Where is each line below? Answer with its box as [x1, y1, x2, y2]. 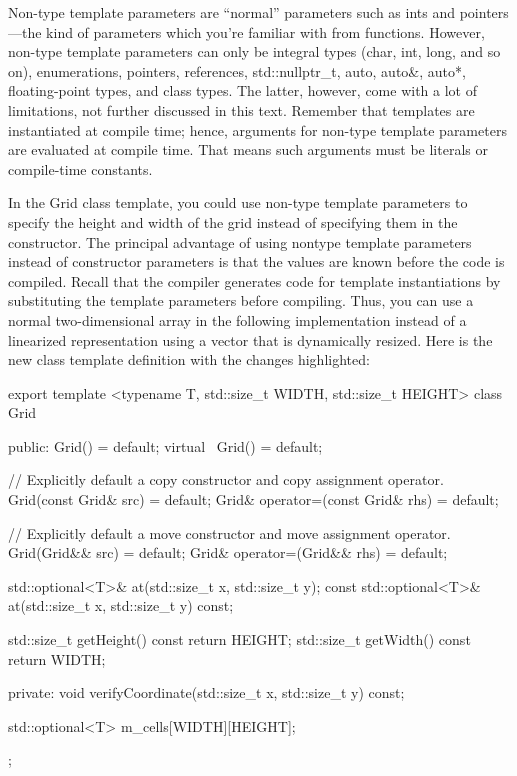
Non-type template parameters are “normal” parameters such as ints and [8, 2, 456, 22]
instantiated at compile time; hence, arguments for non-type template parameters [8, 119, 507, 140]
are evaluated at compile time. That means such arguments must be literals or [8, 139, 488, 160]
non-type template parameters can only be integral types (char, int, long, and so [8, 41, 501, 62]
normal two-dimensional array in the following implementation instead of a [8, 309, 467, 330]
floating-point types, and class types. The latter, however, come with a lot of [8, 80, 477, 101]
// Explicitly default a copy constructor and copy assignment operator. [8, 469, 444, 490]
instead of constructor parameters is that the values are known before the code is [8, 251, 505, 272]
